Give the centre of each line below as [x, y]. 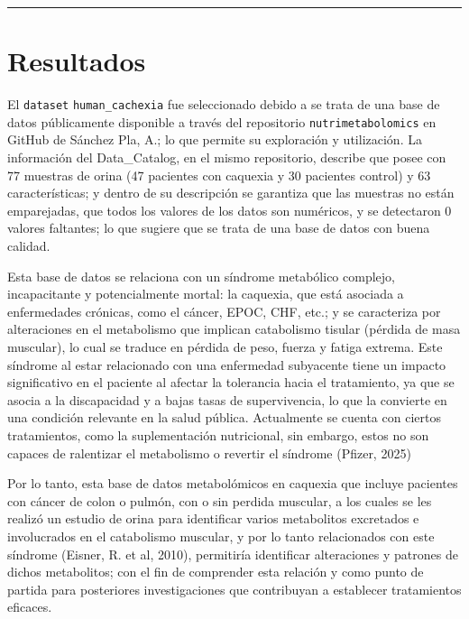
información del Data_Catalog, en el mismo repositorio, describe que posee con [227, 157]
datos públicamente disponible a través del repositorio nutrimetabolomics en [222, 121]
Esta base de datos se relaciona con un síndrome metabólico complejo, [201, 276]
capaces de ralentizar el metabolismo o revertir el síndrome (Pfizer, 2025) [209, 453]
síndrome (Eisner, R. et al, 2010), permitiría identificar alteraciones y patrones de [233, 554]
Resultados [77, 61]
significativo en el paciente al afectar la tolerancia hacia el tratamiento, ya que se [231, 382]
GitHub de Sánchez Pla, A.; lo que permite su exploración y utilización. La [215, 139]
